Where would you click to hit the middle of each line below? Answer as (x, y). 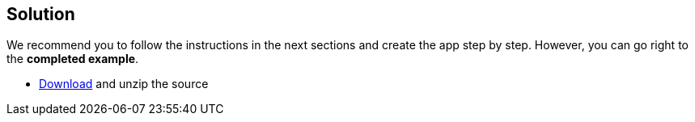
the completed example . (73, 59)
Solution (41, 14)
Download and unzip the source (124, 84)
